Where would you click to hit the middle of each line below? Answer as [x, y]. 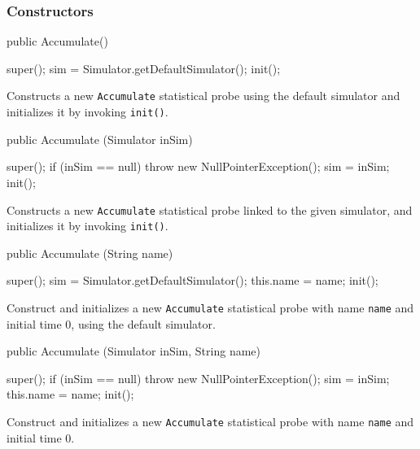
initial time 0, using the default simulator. [111, 323]
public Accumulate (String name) [90, 253]
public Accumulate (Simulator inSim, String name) [134, 351]
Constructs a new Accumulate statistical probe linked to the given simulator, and [210, 209]
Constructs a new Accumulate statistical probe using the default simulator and [203, 96]
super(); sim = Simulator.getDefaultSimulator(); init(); [144, 68]
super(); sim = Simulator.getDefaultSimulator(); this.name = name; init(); [192, 280]
